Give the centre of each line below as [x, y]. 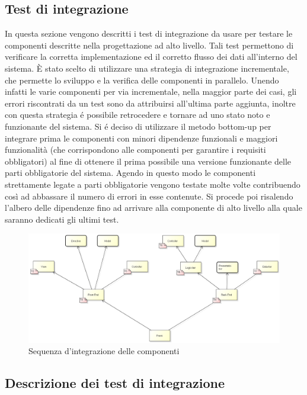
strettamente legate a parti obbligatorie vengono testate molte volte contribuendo [153, 184]
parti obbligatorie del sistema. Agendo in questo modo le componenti [130, 173]
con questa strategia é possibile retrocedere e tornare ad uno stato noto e [137, 115]
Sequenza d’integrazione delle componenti [104, 351]
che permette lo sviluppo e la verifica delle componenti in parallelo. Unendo [142, 80]
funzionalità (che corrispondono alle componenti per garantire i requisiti [135, 150]
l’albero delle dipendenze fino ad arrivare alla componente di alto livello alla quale [153, 208]
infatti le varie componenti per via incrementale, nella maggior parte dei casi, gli [151, 91]
